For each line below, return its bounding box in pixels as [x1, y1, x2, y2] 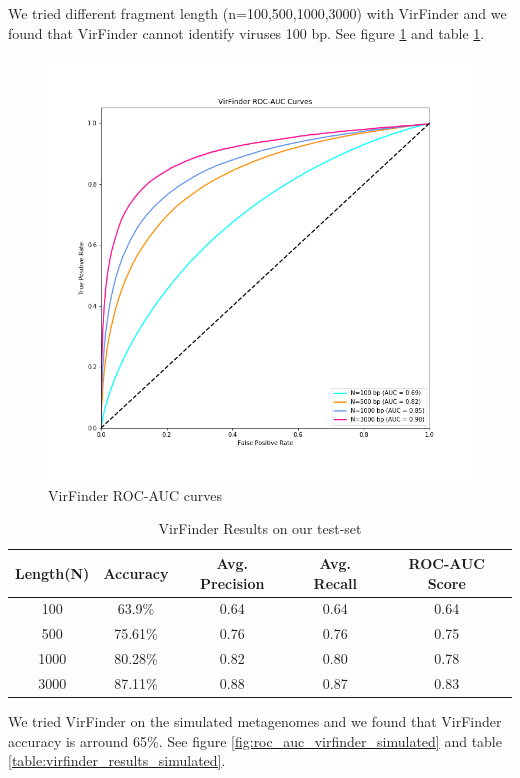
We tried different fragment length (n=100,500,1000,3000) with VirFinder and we [8, 3, 507, 23]
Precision [200, 572, 265, 593]
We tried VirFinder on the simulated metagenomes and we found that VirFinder [8, 711, 502, 732]
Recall [313, 572, 357, 593]
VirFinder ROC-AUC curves [48, 484, 223, 505]
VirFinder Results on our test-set [158, 518, 362, 539]
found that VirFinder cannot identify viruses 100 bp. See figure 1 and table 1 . [8, 22, 485, 43]
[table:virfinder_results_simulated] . [8, 750, 226, 771]
